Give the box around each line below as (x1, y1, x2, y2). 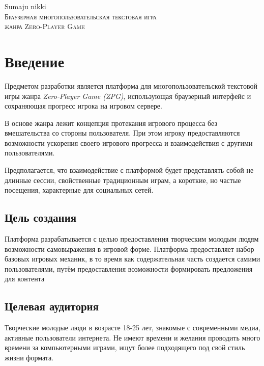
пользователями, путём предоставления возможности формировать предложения (5, 263, 253, 274)
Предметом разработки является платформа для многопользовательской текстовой (5, 80, 258, 91)
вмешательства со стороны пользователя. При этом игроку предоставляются (5, 127, 240, 138)
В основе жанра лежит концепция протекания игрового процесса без (5, 117, 217, 128)
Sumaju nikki (5, 1, 46, 11)
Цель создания (5, 210, 77, 225)
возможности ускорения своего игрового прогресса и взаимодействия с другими (5, 137, 253, 148)
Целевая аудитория (5, 298, 99, 314)
